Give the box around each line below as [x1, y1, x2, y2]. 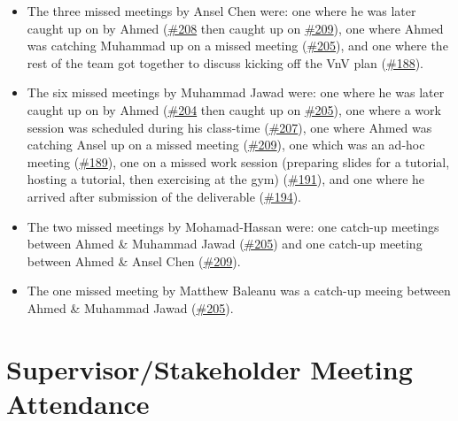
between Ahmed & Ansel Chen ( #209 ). [27, 251, 241, 270]
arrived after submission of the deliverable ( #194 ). [27, 187, 301, 205]
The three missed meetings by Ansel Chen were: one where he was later [27, 2, 416, 19]
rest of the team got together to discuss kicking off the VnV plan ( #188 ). [27, 53, 423, 72]
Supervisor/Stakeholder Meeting [6, 350, 413, 387]
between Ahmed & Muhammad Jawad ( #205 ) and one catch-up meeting [27, 234, 423, 253]
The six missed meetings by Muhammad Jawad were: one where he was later [27, 83, 445, 102]
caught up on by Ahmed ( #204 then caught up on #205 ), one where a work [27, 100, 441, 119]
